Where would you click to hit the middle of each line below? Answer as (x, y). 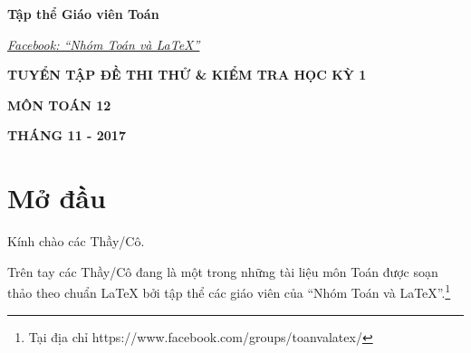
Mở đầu (57, 198)
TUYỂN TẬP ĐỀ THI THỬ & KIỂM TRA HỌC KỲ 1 (187, 75)
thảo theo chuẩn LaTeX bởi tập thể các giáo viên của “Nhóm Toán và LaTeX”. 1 (229, 291)
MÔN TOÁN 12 (59, 105)
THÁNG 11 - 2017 (67, 135)
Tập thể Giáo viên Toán (83, 14)
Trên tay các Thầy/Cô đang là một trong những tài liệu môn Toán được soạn (223, 271)
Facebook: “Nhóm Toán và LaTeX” (104, 44)
